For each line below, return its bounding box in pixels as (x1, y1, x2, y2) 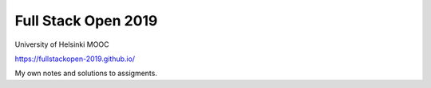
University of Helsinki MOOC (14, 40, 109, 49)
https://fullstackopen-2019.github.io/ (14, 54, 136, 63)
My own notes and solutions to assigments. (14, 68, 157, 78)
